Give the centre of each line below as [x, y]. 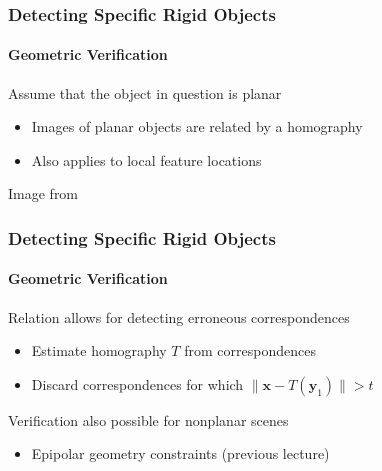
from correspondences [250, 350]
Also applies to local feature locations [146, 159]
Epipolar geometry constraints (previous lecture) [180, 453]
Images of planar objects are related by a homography [197, 126]
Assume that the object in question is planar [145, 92]
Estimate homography [99, 350]
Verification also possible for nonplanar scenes [148, 419]
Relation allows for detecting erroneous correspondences [179, 316]
